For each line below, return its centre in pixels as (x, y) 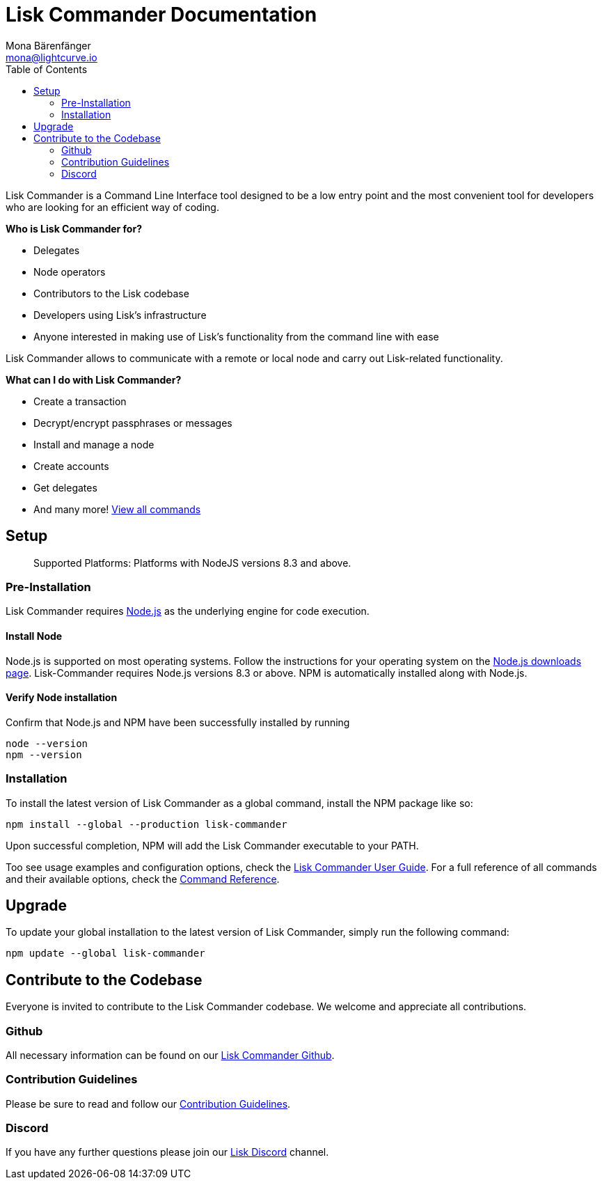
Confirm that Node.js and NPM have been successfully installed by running (178, 722)
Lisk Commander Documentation (161, 15)
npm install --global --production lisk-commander (146, 824)
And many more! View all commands (117, 509)
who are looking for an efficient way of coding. (112, 207)
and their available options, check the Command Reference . (143, 879)
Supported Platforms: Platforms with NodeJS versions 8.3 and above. (192, 563)
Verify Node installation (62, 698)
